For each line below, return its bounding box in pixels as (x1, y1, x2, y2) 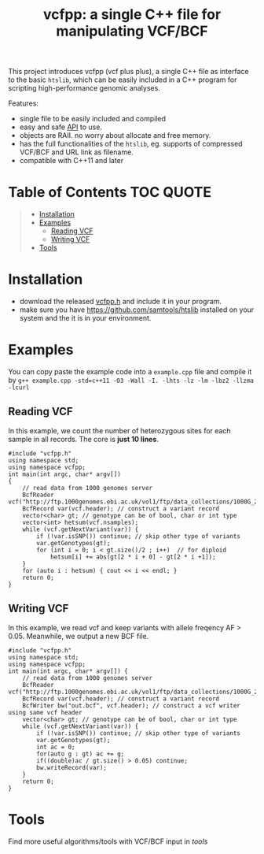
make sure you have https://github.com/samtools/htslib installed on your (19, 305, 255, 314)
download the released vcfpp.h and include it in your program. (19, 297, 222, 306)
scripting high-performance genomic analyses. (8, 84, 161, 93)
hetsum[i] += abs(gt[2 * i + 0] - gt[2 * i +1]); (49, 553, 216, 561)
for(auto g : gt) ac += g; (36, 750, 125, 758)
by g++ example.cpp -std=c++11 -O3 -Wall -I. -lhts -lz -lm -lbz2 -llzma (8, 376, 254, 384)
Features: (8, 98, 39, 108)
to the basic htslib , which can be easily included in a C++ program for (8, 75, 237, 84)
